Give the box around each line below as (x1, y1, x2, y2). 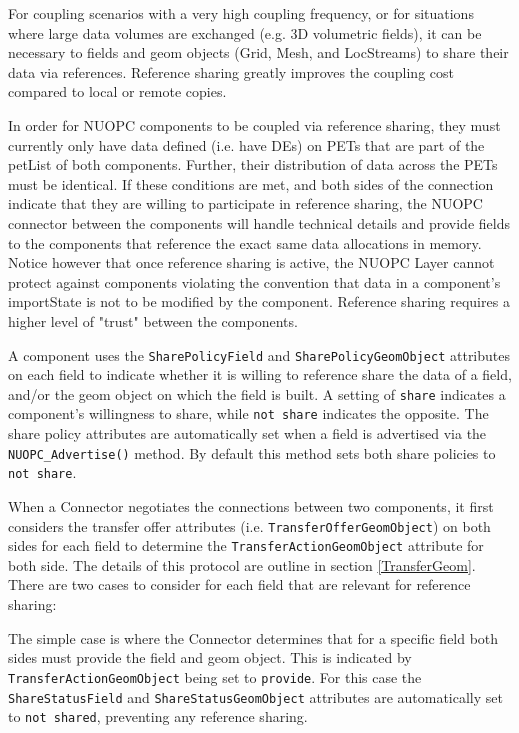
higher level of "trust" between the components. (8, 310, 298, 331)
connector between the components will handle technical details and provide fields (8, 212, 510, 233)
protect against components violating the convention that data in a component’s (8, 271, 501, 292)
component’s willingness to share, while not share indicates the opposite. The (8, 403, 489, 424)
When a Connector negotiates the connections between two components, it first (8, 495, 494, 516)
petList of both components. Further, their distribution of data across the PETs (8, 154, 498, 175)
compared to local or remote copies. (8, 81, 227, 102)
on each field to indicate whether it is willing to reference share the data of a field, (8, 364, 512, 385)
